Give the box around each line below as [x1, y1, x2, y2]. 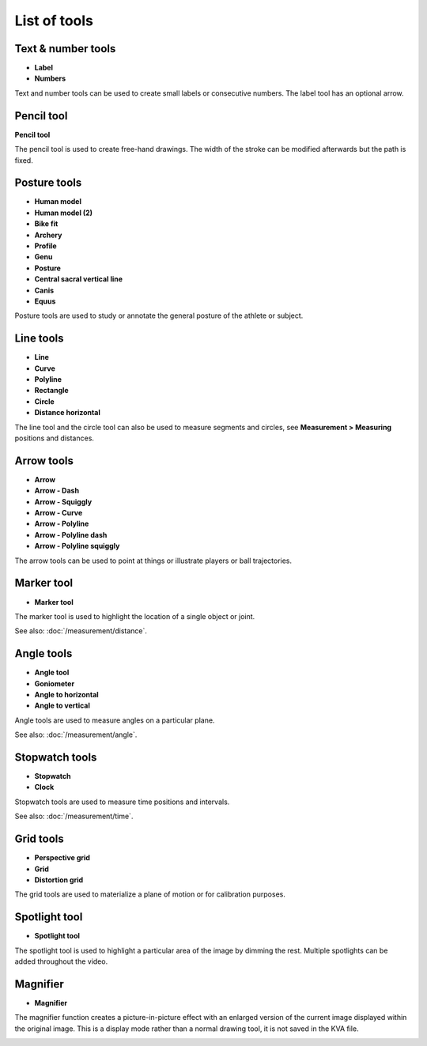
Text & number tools [14, 42, 116, 55]
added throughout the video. [14, 957, 108, 966]
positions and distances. [14, 433, 95, 443]
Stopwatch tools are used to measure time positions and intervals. [14, 797, 230, 806]
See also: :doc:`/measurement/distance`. [14, 626, 148, 636]
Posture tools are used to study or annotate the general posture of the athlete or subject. [14, 311, 304, 320]
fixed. [14, 155, 33, 165]
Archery [34, 230, 62, 240]
